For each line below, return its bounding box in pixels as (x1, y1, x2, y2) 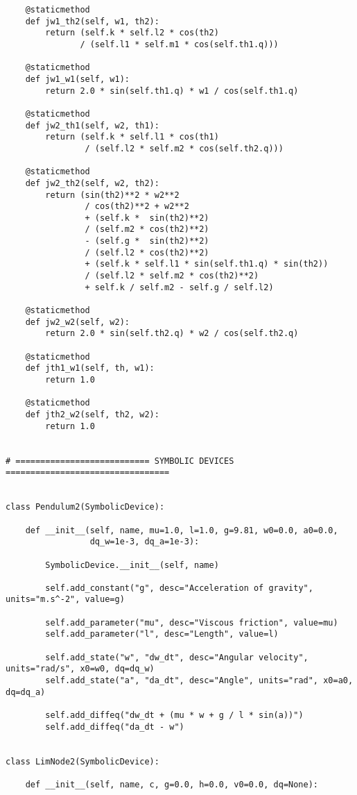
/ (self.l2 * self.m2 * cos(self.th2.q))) (85, 143, 284, 153)
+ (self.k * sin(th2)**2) (85, 212, 209, 223)
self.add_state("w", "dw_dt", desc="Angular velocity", (45, 652, 308, 662)
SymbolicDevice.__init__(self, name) (45, 560, 219, 570)
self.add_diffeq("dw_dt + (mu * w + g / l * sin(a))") (45, 710, 304, 721)
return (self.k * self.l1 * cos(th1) (45, 132, 219, 142)
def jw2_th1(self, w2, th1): (25, 120, 159, 131)
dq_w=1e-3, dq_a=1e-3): (89, 537, 200, 547)
